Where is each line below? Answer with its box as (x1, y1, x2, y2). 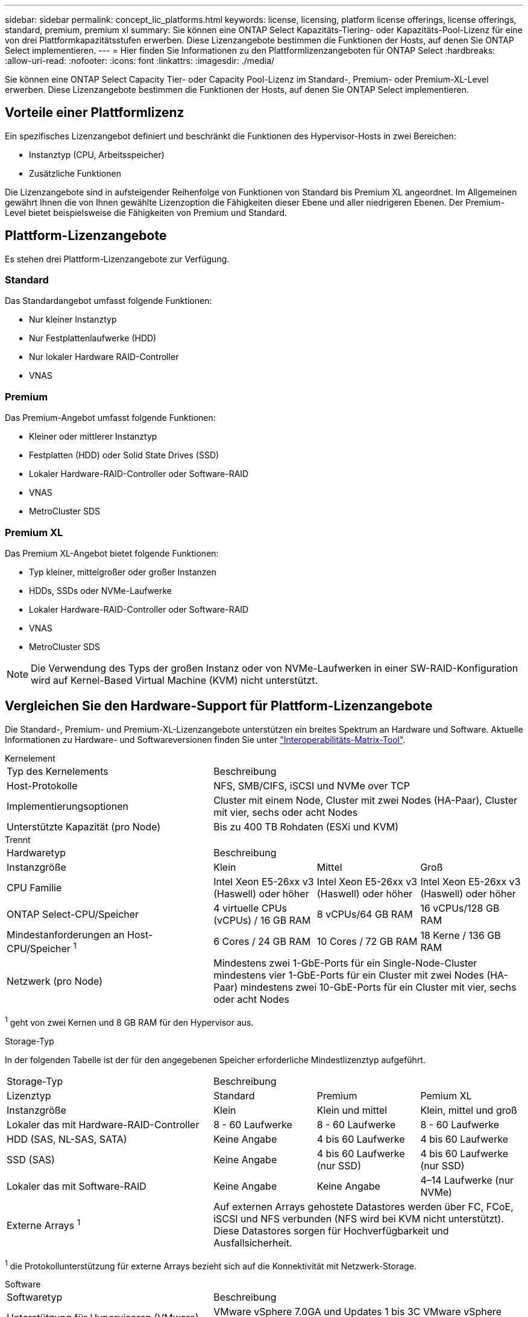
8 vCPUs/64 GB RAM (316, 908, 413, 920)
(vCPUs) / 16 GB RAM (213, 914, 311, 926)
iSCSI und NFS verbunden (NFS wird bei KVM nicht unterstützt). (213, 1212, 504, 1225)
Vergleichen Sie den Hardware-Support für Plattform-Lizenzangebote (5, 698, 433, 714)
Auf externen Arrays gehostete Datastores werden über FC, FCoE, (213, 1200, 514, 1213)
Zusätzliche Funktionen (29, 168, 121, 178)
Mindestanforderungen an (7, 928, 125, 941)
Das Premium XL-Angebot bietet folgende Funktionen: (5, 548, 219, 558)
